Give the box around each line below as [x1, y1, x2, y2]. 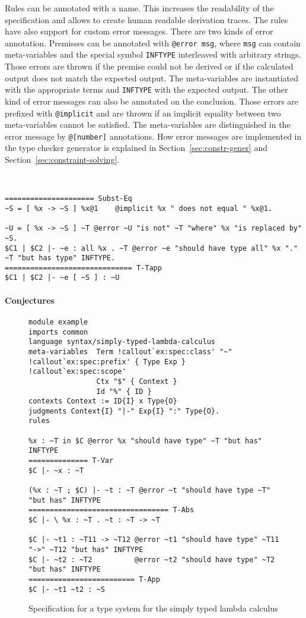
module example [28, 317, 88, 326]
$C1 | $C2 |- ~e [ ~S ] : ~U [5, 273, 120, 282]
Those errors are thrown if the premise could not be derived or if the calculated [5, 60, 294, 72]
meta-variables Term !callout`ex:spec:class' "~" [28, 347, 232, 356]
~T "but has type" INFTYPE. [5, 254, 116, 263]
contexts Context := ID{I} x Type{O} [28, 397, 177, 406]
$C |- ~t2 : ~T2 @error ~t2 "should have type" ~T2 [28, 555, 275, 564]
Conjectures [5, 294, 55, 306]
